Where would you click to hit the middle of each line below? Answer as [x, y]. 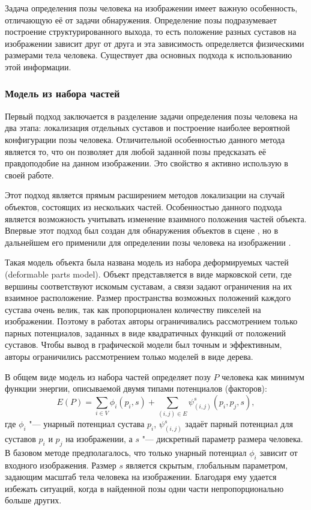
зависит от [279, 452]
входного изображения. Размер [61, 465]
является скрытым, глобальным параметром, [207, 465]
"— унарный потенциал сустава [87, 424]
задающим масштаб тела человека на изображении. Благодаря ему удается [141, 477]
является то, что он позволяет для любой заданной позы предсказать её [136, 151]
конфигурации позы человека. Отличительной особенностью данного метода [145, 139]
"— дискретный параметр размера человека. [222, 439]
